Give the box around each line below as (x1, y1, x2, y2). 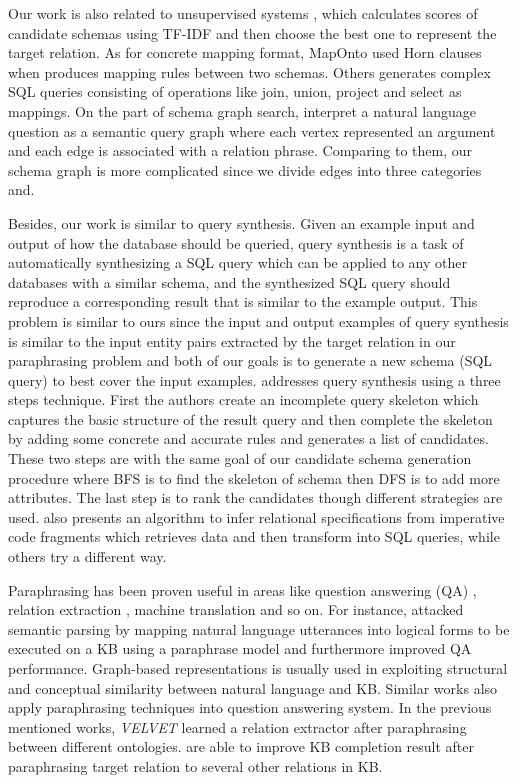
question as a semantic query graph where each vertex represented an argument (8, 120, 496, 141)
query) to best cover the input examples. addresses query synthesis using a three (8, 369, 501, 390)
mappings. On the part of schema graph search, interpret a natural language (8, 100, 476, 121)
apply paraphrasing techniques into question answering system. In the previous (8, 697, 492, 718)
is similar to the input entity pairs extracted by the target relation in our (8, 330, 456, 351)
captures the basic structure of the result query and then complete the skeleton (8, 408, 493, 429)
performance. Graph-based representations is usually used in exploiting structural (8, 658, 508, 678)
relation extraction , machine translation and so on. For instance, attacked (8, 599, 464, 620)
